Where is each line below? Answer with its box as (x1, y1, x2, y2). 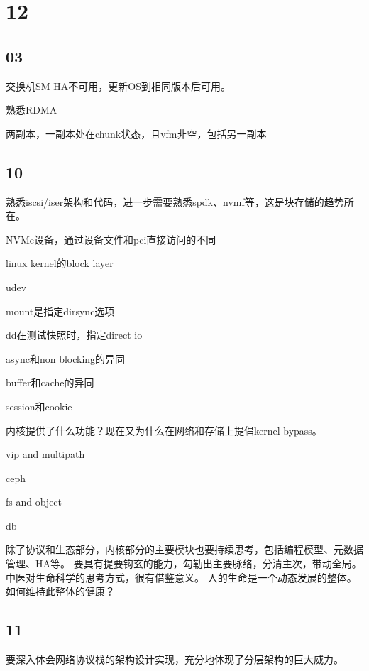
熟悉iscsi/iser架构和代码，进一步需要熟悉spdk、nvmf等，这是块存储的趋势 (6, 194, 344, 209)
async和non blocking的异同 (6, 351, 126, 366)
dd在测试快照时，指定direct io (6, 327, 143, 342)
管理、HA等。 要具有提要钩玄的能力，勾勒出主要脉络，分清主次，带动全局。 (6, 556, 362, 571)
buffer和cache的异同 (6, 375, 94, 390)
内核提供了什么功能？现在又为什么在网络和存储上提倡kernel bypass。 (6, 422, 322, 437)
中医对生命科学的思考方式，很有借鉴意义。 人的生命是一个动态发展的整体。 (6, 569, 357, 584)
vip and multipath (6, 447, 85, 462)
